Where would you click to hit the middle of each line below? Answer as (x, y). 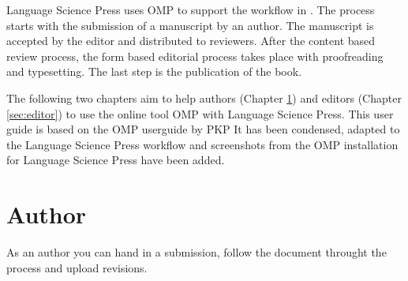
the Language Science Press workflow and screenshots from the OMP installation (202, 144)
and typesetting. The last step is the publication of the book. (154, 71)
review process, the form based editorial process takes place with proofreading (195, 56)
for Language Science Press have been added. (116, 160)
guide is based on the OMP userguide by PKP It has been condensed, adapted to (203, 129)
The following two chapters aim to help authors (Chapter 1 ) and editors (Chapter (204, 97)
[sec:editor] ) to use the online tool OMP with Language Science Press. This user (200, 113)
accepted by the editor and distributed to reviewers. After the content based (191, 41)
